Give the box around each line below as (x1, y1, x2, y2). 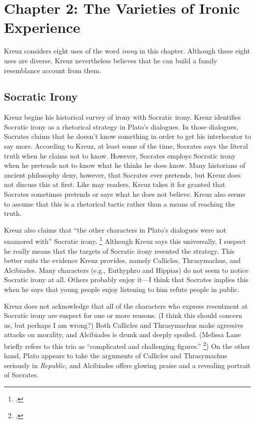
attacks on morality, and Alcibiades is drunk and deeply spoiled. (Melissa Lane (4, 329, 241, 340)
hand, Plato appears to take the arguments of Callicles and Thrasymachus (4, 350, 227, 361)
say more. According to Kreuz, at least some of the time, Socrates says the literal (4, 141, 248, 151)
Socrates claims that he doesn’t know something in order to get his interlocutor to (4, 131, 251, 141)
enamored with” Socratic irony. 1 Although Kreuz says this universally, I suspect (4, 235, 246, 246)
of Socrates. (4, 370, 39, 380)
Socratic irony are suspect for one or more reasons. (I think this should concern (4, 310, 242, 320)
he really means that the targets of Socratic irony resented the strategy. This (4, 245, 235, 256)
